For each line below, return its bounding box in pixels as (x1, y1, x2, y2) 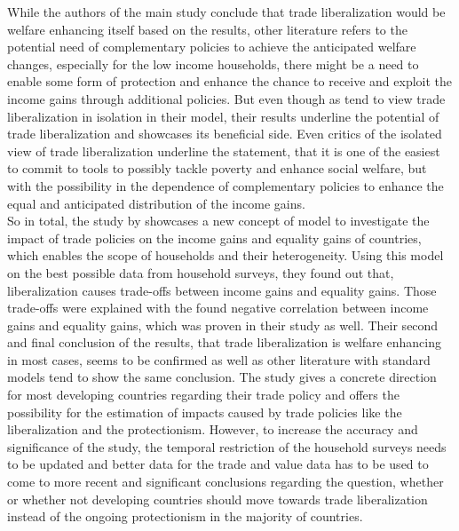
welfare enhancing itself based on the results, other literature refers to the (7, 20, 408, 38)
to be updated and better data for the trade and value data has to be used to (7, 455, 429, 473)
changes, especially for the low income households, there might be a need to (7, 54, 419, 73)
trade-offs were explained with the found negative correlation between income (7, 298, 429, 317)
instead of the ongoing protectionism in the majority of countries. (7, 507, 363, 526)
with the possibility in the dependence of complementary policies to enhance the (7, 176, 444, 194)
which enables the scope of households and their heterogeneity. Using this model (7, 246, 444, 265)
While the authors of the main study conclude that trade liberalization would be (7, 3, 446, 20)
